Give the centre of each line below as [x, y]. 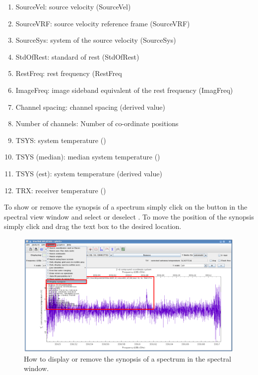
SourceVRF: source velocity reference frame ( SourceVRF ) [103, 23]
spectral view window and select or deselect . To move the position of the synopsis [129, 216]
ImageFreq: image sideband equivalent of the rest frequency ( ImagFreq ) [124, 90]
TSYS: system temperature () [61, 140]
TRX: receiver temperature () [61, 190]
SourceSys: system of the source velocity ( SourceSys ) [96, 40]
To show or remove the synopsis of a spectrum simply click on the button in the [126, 207]
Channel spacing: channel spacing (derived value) [91, 107]
